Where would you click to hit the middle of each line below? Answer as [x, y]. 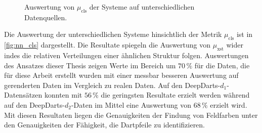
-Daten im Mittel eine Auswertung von [131, 104]
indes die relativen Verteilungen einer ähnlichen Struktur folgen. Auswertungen [126, 55]
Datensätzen [23, 95]
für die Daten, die [222, 65]
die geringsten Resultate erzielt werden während [175, 95]
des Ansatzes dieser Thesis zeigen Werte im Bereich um [90, 65]
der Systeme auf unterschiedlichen [142, 7]
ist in [245, 34]
